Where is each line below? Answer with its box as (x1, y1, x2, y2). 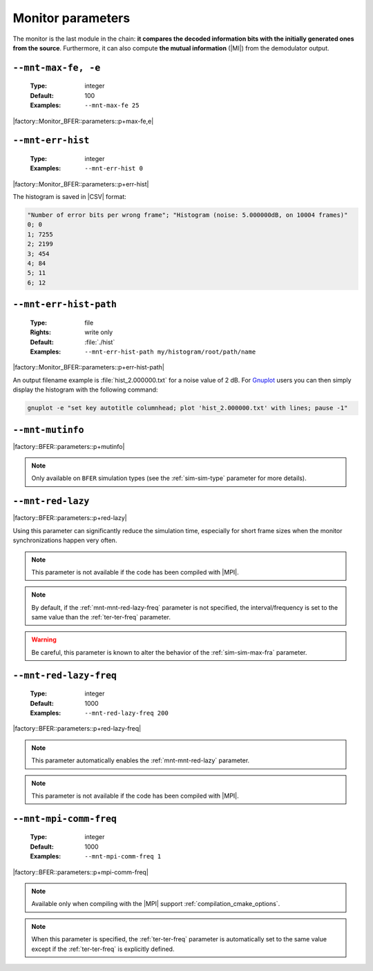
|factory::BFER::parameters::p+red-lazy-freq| (12, 724, 142, 733)
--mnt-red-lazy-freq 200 (84, 709, 169, 718)
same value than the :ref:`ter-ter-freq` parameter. (31, 613, 171, 622)
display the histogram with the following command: (12, 385, 158, 394)
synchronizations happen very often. (12, 536, 117, 545)
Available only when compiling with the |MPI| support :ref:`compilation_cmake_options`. (31, 900, 280, 908)
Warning (31, 635, 57, 644)
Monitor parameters (12, 10, 131, 26)
